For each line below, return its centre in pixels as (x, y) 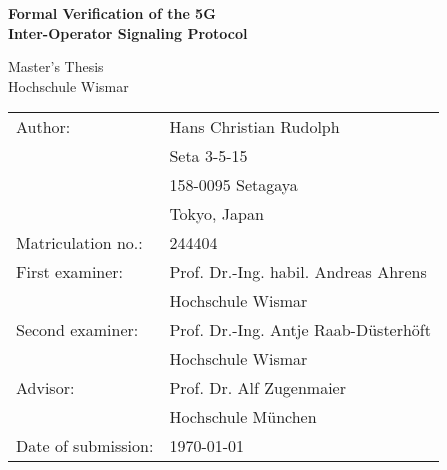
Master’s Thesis (56, 66)
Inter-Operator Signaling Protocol (128, 32)
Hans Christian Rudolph (254, 127)
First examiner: (70, 272)
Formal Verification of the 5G (112, 13)
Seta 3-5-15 (208, 156)
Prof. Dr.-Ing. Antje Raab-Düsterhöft (300, 330)
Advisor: (45, 388)
